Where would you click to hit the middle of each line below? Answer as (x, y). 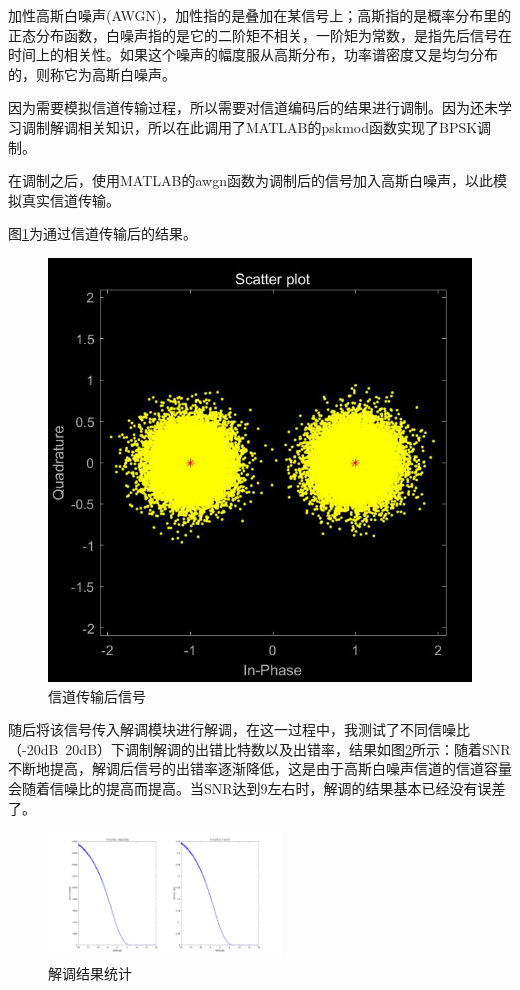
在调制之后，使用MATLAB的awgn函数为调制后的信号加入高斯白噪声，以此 (250, 180)
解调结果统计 (90, 972)
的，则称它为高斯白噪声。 (92, 73)
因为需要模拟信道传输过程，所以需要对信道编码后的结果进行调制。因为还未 (253, 107)
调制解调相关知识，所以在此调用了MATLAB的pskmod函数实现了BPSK (249, 126)
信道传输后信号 (97, 695)
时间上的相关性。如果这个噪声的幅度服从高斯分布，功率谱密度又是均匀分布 (253, 54)
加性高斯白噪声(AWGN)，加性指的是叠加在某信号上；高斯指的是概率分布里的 (260, 15)
